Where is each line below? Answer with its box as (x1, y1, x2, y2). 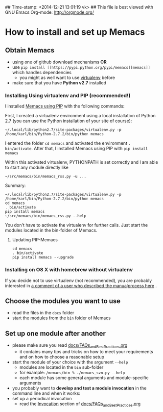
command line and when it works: (12, 390, 81, 396)
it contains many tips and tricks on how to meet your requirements (19, 349, 153, 355)
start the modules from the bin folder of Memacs (12, 315, 111, 321)
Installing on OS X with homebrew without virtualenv (5, 266, 133, 273)
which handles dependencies (12, 70, 72, 75)
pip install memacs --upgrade (12, 255, 74, 260)
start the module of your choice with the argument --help (12, 359, 128, 365)
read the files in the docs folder (12, 310, 74, 316)
